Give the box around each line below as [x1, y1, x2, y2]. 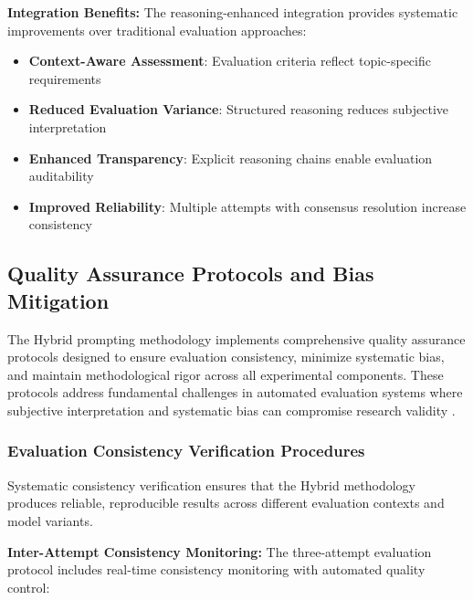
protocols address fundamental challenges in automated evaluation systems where [7, 383, 463, 402]
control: [7, 577, 50, 596]
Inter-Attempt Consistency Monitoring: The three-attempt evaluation [7, 542, 432, 561]
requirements [28, 68, 101, 88]
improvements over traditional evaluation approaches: [7, 20, 307, 39]
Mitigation [7, 286, 110, 314]
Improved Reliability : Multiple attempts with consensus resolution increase [28, 196, 467, 216]
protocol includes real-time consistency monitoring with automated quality [7, 560, 426, 579]
